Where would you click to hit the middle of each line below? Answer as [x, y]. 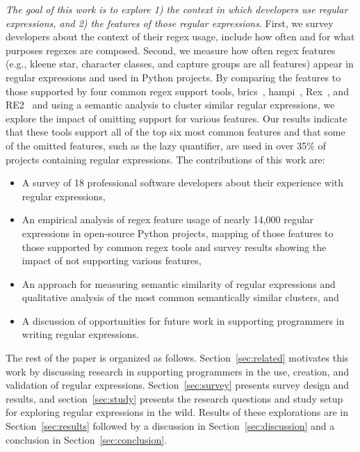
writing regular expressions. [80, 334]
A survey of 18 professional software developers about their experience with [183, 183]
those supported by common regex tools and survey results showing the [174, 247]
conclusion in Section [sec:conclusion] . [87, 439]
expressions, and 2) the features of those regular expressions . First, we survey [170, 23]
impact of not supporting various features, [112, 260]
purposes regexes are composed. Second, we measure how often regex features [171, 50]
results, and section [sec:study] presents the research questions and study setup [174, 398]
